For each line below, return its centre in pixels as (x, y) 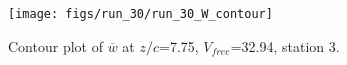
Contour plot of (55, 45)
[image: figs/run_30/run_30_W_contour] (140, 14)
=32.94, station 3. (285, 45)
